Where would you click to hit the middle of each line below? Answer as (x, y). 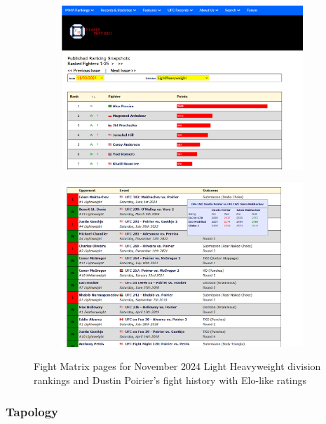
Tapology (32, 411)
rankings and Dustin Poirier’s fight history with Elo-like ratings (170, 380)
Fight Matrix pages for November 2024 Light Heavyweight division (177, 366)
